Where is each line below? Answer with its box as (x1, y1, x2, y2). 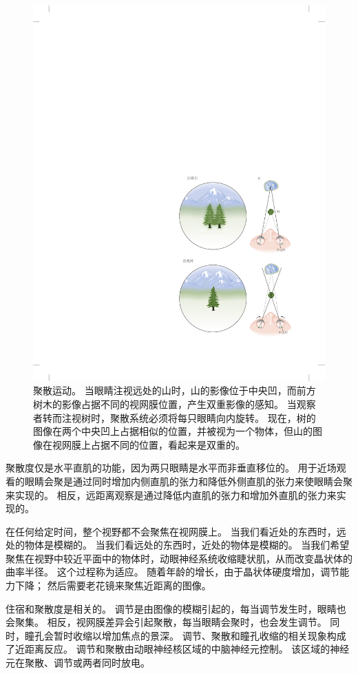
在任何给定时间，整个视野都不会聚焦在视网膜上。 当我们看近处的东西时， (6, 524, 337, 538)
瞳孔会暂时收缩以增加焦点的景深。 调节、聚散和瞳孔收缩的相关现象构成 (24, 628, 346, 642)
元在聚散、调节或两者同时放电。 (6, 655, 150, 670)
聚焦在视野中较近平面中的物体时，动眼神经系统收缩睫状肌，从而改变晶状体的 (6, 551, 352, 565)
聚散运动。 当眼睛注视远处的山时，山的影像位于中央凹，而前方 (33, 383, 316, 398)
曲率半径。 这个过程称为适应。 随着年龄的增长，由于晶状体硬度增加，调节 (6, 564, 340, 579)
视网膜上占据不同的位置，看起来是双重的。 (52, 437, 245, 451)
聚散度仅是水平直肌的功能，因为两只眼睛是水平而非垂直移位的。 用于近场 (6, 460, 337, 475)
